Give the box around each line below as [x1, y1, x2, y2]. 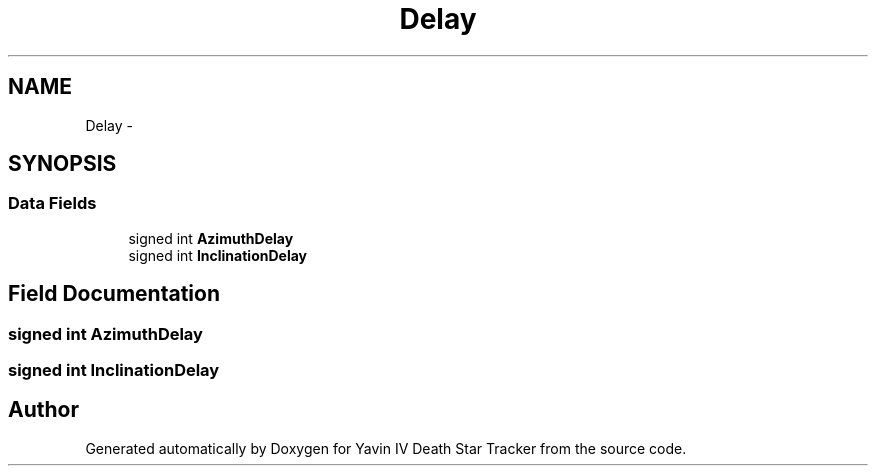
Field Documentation [8, 281, 220, 307]
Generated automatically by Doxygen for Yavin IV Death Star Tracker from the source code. [85, 439, 687, 457]
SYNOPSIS [8, 151, 117, 177]
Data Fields [8, 193, 97, 214]
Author [8, 397, 79, 423]
